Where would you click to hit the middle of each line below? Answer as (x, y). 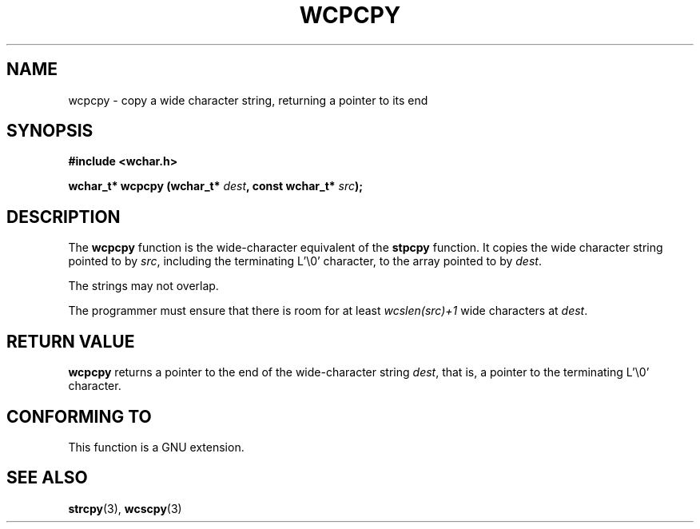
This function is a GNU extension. (156, 447)
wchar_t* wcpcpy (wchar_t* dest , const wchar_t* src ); (216, 186)
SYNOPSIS (50, 131)
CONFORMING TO (79, 416)
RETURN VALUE (71, 341)
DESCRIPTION (64, 217)
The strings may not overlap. (143, 286)
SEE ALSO (47, 478)
